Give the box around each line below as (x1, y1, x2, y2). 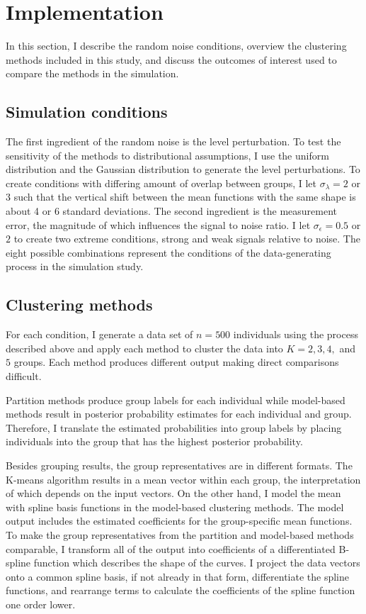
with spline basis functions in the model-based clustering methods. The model (6, 499, 344, 514)
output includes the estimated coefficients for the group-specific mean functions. (6, 513, 353, 528)
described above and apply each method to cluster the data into (6, 340, 283, 355)
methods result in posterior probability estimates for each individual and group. (6, 406, 352, 421)
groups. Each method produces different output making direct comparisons (13, 355, 339, 369)
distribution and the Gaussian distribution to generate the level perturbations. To (6, 162, 360, 177)
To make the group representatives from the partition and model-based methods (6, 527, 354, 542)
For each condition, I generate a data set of (6, 327, 193, 342)
